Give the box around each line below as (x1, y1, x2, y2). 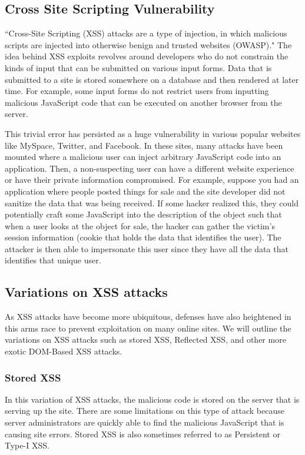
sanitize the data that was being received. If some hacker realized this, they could (5, 196, 299, 209)
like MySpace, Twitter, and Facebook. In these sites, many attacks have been (5, 139, 283, 151)
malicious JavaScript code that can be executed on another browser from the (5, 96, 282, 108)
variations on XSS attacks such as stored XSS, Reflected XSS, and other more (5, 333, 286, 346)
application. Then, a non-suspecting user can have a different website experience (5, 162, 294, 174)
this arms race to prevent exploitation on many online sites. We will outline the (5, 322, 291, 334)
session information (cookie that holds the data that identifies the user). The (5, 231, 281, 243)
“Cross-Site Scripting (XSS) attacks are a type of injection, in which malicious (5, 27, 287, 39)
